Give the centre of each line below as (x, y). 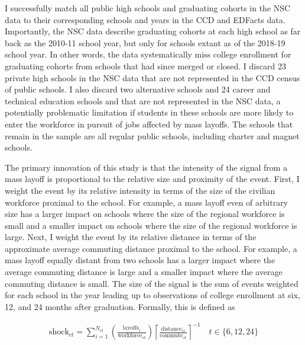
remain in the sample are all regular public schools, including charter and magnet (152, 135)
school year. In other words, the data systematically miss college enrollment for (148, 54)
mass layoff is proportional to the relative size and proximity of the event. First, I (152, 179)
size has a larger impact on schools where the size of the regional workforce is (145, 214)
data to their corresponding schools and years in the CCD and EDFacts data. (145, 19)
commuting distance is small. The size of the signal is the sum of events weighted (152, 283)
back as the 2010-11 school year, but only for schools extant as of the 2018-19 (145, 42)
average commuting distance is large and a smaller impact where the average (144, 272)
